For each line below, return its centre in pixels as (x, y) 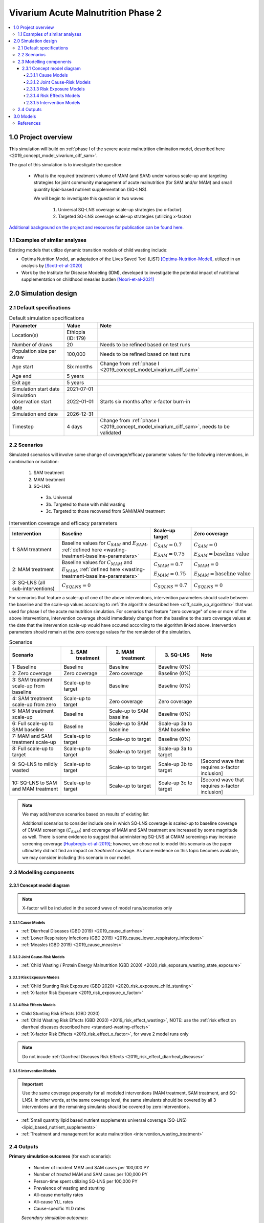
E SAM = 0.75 (169, 555)
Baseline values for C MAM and (97, 563)
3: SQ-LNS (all (29, 583)
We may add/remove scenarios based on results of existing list (86, 814)
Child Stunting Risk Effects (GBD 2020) (61, 1013)
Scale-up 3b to (176, 764)
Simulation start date (36, 389)
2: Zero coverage (32, 673)
